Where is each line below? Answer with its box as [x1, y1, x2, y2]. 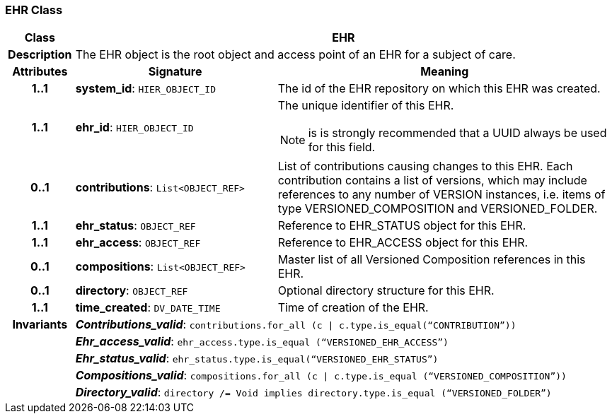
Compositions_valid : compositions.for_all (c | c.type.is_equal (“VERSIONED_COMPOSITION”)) [75, 368, 567, 383]
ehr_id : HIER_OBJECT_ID [75, 120, 194, 135]
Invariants [12, 317, 68, 332]
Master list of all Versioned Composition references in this [277, 252, 586, 267]
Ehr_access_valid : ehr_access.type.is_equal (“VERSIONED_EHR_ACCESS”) [75, 334, 449, 349]
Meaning [420, 64, 469, 79]
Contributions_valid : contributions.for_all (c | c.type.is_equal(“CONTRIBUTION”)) [75, 317, 516, 332]
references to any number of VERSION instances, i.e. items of [277, 187, 606, 202]
